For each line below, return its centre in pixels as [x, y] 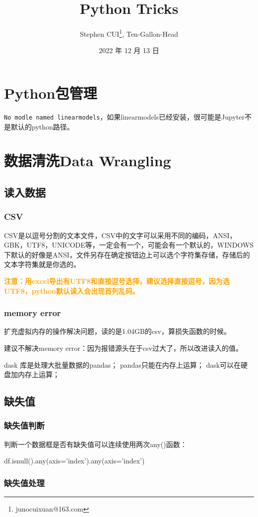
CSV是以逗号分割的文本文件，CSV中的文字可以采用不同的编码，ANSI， [120, 235]
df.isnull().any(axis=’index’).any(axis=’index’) [74, 461]
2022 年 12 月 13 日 [129, 50]
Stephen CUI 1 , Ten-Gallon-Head [129, 33]
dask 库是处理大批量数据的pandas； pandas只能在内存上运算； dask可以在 [123, 364]
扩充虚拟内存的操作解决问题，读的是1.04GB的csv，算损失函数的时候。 [117, 331]
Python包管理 [51, 93]
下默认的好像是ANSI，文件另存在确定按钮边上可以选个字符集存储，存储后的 [127, 254]
